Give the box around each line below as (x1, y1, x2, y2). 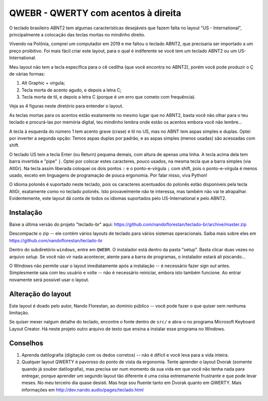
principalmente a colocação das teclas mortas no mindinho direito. (9, 31, 146, 37)
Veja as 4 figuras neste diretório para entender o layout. (9, 103, 124, 109)
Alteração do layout (9, 290, 71, 298)
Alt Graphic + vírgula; (21, 80, 66, 86)
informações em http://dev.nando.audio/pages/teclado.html (21, 387, 144, 393)
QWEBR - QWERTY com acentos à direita (9, 7, 181, 18)
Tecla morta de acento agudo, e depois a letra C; (21, 87, 122, 93)
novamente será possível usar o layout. (9, 277, 89, 283)
